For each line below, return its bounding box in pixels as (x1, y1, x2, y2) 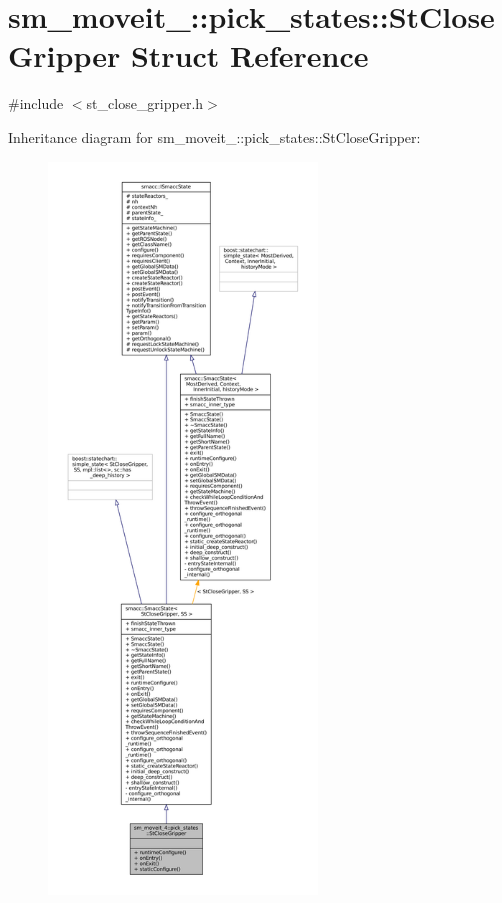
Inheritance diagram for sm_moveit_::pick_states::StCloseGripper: (8, 126, 421, 147)
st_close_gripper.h (86, 93, 204, 114)
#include (8, 93, 64, 114)
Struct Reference (130, 35, 369, 76)
